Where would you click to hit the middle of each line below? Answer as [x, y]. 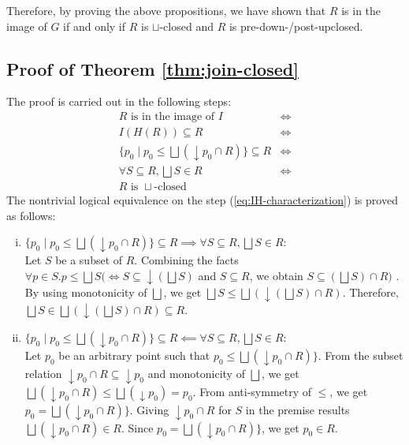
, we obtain [276, 275]
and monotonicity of [196, 373]
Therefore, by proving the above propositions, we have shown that [166, 10]
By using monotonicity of [86, 292]
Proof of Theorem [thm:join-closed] [152, 68]
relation [43, 373]
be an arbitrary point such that [134, 355]
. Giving [149, 409]
